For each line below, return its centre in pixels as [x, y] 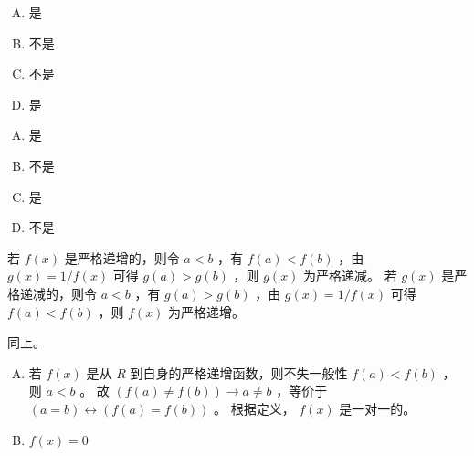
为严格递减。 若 [350, 276]
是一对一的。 [378, 408]
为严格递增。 [207, 311]
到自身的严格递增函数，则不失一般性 [239, 372]
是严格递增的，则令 [122, 257]
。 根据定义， [254, 408]
